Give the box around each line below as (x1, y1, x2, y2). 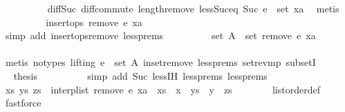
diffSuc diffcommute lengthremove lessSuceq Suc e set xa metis (47, 1, 339, 15)
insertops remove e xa (46, 14, 142, 29)
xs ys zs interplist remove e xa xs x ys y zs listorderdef (5, 82, 320, 96)
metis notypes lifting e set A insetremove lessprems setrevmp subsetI (5, 55, 316, 69)
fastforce (5, 96, 41, 110)
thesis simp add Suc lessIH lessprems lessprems (13, 68, 268, 82)
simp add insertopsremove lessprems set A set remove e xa (5, 28, 316, 43)
